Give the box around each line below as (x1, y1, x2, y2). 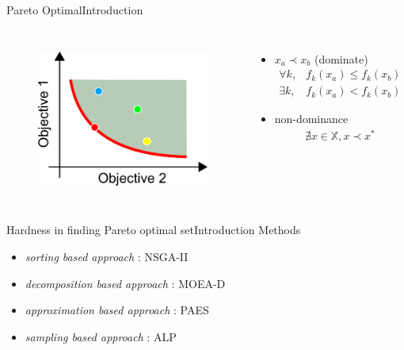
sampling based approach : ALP (25, 328, 177, 344)
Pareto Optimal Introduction (6, 2, 143, 17)
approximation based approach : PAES (25, 302, 209, 318)
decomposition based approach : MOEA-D (25, 275, 226, 291)
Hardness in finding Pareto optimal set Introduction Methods (6, 221, 301, 238)
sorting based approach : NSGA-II (25, 248, 189, 264)
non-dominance (274, 110, 349, 127)
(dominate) (314, 50, 368, 67)
